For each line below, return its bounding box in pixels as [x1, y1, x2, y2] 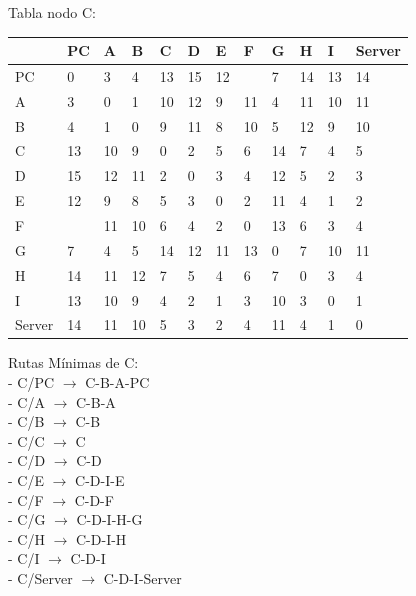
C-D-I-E [75, 470, 125, 491]
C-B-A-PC [85, 372, 150, 393]
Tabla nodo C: [8, 2, 96, 22]
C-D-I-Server [103, 568, 182, 588]
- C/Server [8, 568, 73, 588]
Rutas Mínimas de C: [8, 352, 139, 373]
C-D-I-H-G [76, 509, 143, 530]
